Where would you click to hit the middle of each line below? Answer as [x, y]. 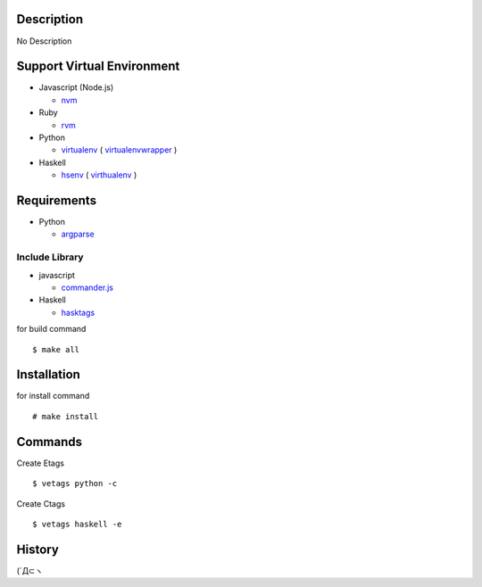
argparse [78, 234]
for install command [53, 396]
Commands [50, 442]
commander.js [87, 287]
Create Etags [40, 463]
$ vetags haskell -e [77, 524]
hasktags [78, 312]
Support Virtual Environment [98, 66]
